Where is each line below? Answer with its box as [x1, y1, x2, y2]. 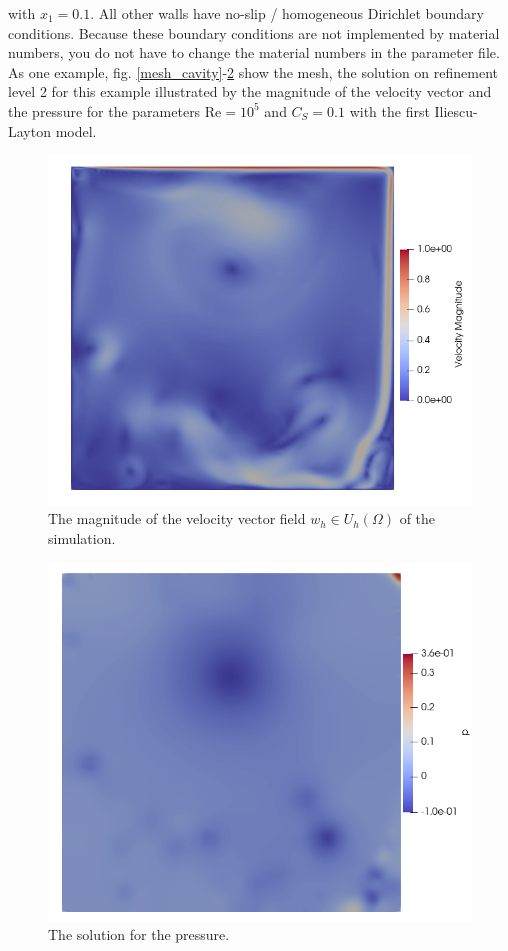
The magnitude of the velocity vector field [48, 508, 306, 529]
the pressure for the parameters [8, 100, 201, 121]
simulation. [48, 528, 116, 549]
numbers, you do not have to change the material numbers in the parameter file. [8, 42, 500, 63]
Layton [8, 120, 51, 141]
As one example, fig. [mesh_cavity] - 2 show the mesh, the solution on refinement [8, 61, 499, 82]
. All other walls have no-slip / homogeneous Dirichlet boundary [90, 3, 484, 23]
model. [55, 120, 97, 141]
